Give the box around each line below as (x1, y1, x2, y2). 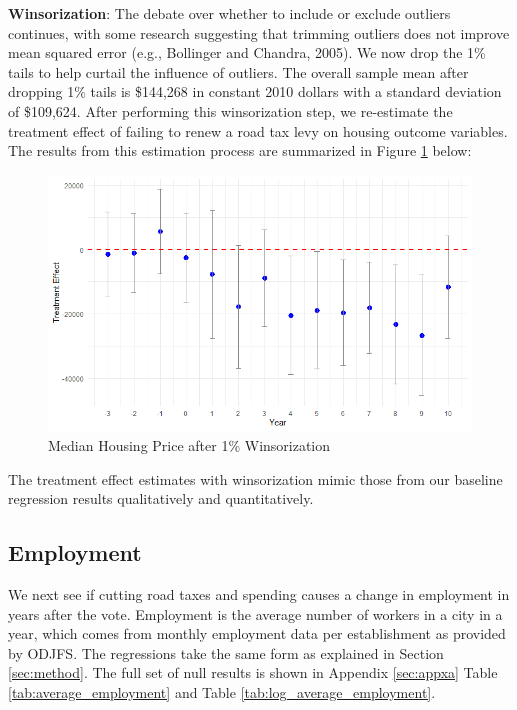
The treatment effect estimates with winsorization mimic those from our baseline (8, 468, 503, 489)
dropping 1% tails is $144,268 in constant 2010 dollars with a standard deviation (8, 81, 502, 102)
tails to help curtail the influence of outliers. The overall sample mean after (8, 61, 469, 82)
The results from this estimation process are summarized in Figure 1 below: (8, 140, 472, 161)
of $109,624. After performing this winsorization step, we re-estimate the (8, 100, 453, 121)
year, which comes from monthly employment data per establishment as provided (8, 623, 506, 644)
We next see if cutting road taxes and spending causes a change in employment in (8, 583, 510, 604)
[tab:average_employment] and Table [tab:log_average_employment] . (8, 681, 436, 702)
